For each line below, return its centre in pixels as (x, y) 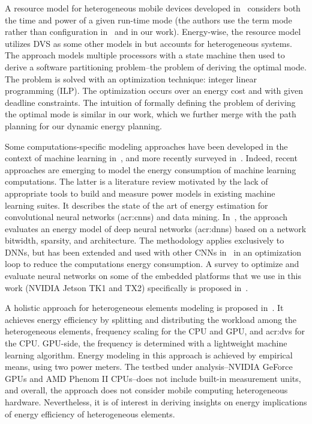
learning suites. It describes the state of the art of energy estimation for (136, 205)
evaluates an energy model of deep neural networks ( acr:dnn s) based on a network (156, 228)
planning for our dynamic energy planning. (83, 125)
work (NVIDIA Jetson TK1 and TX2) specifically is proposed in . (127, 287)
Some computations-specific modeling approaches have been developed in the (146, 146)
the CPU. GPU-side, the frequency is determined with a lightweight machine (146, 343)
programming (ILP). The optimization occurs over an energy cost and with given (154, 91)
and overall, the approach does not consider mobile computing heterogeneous (146, 390)
